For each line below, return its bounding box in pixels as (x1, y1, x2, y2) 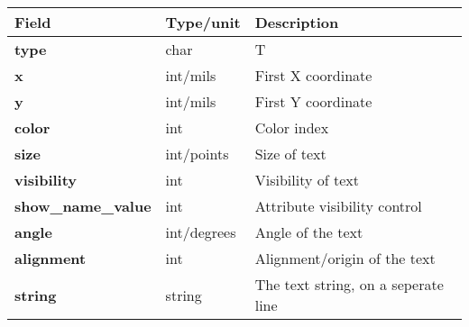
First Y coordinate (254, 91, 372, 112)
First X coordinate (254, 65, 372, 86)
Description (254, 12, 339, 32)
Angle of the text (254, 222, 363, 242)
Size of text (254, 143, 326, 164)
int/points (165, 143, 229, 164)
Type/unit (165, 12, 241, 32)
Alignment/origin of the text (254, 248, 436, 268)
